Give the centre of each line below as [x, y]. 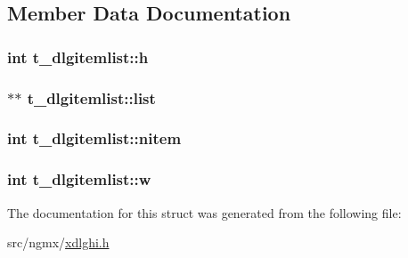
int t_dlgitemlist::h [78, 56]
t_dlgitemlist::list [91, 97]
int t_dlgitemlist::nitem [94, 138]
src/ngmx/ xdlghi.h [58, 242]
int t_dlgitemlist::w [79, 179]
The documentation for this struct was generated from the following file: [204, 212]
